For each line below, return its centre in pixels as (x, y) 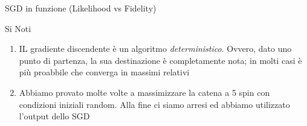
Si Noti (18, 28)
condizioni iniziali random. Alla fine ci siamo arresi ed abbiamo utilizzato (154, 104)
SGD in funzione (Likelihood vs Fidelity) (81, 8)
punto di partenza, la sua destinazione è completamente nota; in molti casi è (160, 60)
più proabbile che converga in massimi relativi (104, 72)
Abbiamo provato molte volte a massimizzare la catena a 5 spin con (144, 92)
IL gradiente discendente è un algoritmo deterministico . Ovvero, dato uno (155, 49)
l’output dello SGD (54, 116)
